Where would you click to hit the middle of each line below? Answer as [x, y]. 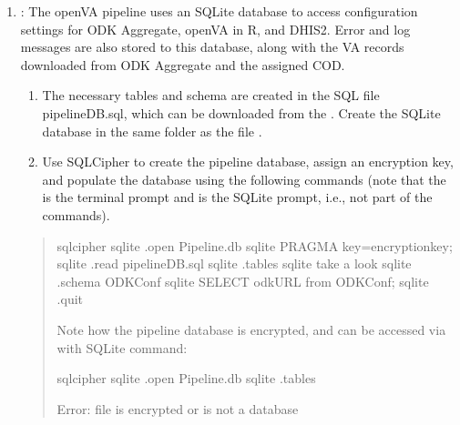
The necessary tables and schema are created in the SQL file [211, 95]
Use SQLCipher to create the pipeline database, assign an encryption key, [248, 162]
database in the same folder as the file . [152, 131]
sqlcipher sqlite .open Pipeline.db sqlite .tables [186, 378]
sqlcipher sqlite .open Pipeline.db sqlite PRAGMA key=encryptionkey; [255, 245]
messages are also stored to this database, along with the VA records [212, 47]
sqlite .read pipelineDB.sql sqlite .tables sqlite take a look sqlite [234, 263]
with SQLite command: [122, 347]
